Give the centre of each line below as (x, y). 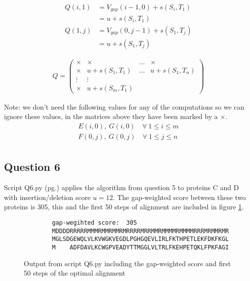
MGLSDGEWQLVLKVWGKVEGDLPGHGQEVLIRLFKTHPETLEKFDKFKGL (141, 239)
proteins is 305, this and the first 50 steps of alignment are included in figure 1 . (124, 207)
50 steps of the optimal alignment (75, 273)
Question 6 (32, 167)
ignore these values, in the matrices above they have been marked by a (111, 116)
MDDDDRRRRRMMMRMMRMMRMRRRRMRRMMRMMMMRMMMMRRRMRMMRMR (141, 231)
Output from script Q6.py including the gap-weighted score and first (127, 263)
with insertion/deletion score (47, 197)
